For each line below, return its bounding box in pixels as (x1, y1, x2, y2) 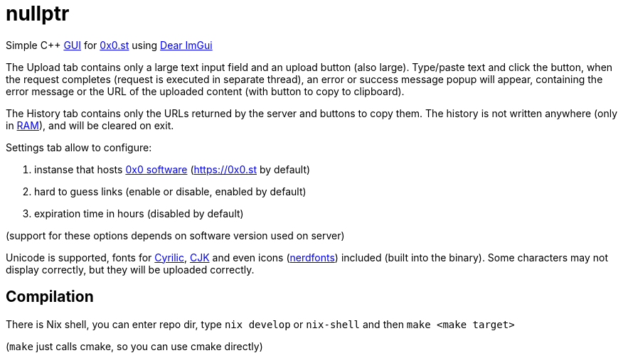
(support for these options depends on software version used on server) (6, 229, 345, 242)
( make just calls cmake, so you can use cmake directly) (6, 340, 263, 352)
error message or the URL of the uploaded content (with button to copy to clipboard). (6, 85, 405, 97)
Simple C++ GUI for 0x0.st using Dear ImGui (6, 38, 213, 51)
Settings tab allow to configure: (6, 141, 152, 153)
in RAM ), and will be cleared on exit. (6, 119, 174, 131)
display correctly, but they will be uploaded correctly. (6, 263, 255, 276)
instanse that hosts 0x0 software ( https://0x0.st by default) (34, 163, 311, 175)
